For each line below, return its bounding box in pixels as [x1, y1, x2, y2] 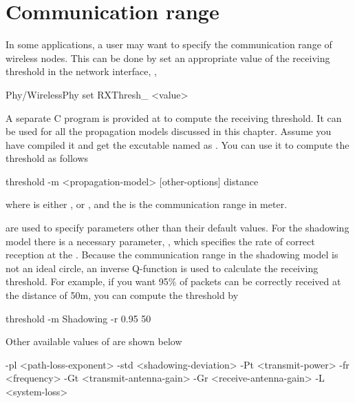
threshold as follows [6, 151, 89, 165]
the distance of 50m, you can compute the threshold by [6, 288, 239, 302]
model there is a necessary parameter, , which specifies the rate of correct [6, 234, 315, 248]
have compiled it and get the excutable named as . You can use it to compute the [6, 137, 349, 152]
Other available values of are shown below [6, 334, 182, 349]
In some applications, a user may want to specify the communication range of [6, 37, 332, 52]
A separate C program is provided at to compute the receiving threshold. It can [6, 110, 342, 125]
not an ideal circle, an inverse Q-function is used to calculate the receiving [6, 260, 319, 275]
